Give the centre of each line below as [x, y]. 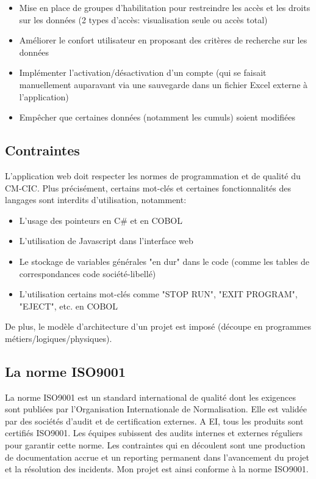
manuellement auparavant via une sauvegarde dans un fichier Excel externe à [163, 84]
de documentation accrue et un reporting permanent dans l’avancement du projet [157, 457]
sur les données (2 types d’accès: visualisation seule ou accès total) [143, 19]
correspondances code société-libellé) [88, 273]
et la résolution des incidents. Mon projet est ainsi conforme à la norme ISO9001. [157, 469]
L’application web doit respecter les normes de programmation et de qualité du [153, 175]
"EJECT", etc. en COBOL [68, 306]
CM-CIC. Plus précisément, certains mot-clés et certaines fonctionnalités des [148, 188]
